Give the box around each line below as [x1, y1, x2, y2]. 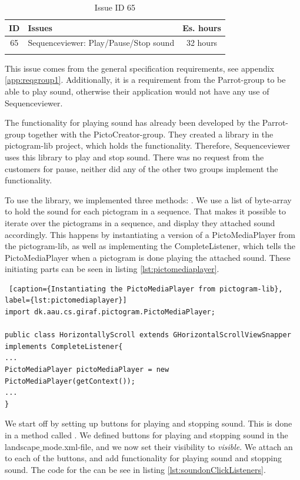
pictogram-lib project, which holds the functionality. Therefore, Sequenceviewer [5, 139, 291, 152]
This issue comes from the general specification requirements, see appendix [5, 62, 274, 74]
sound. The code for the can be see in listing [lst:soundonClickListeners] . [5, 463, 266, 475]
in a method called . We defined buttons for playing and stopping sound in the [5, 429, 288, 441]
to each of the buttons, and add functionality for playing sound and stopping [5, 452, 282, 464]
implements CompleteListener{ [5, 342, 123, 351]
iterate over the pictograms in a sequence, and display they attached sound [5, 216, 275, 229]
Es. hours [182, 21, 221, 33]
